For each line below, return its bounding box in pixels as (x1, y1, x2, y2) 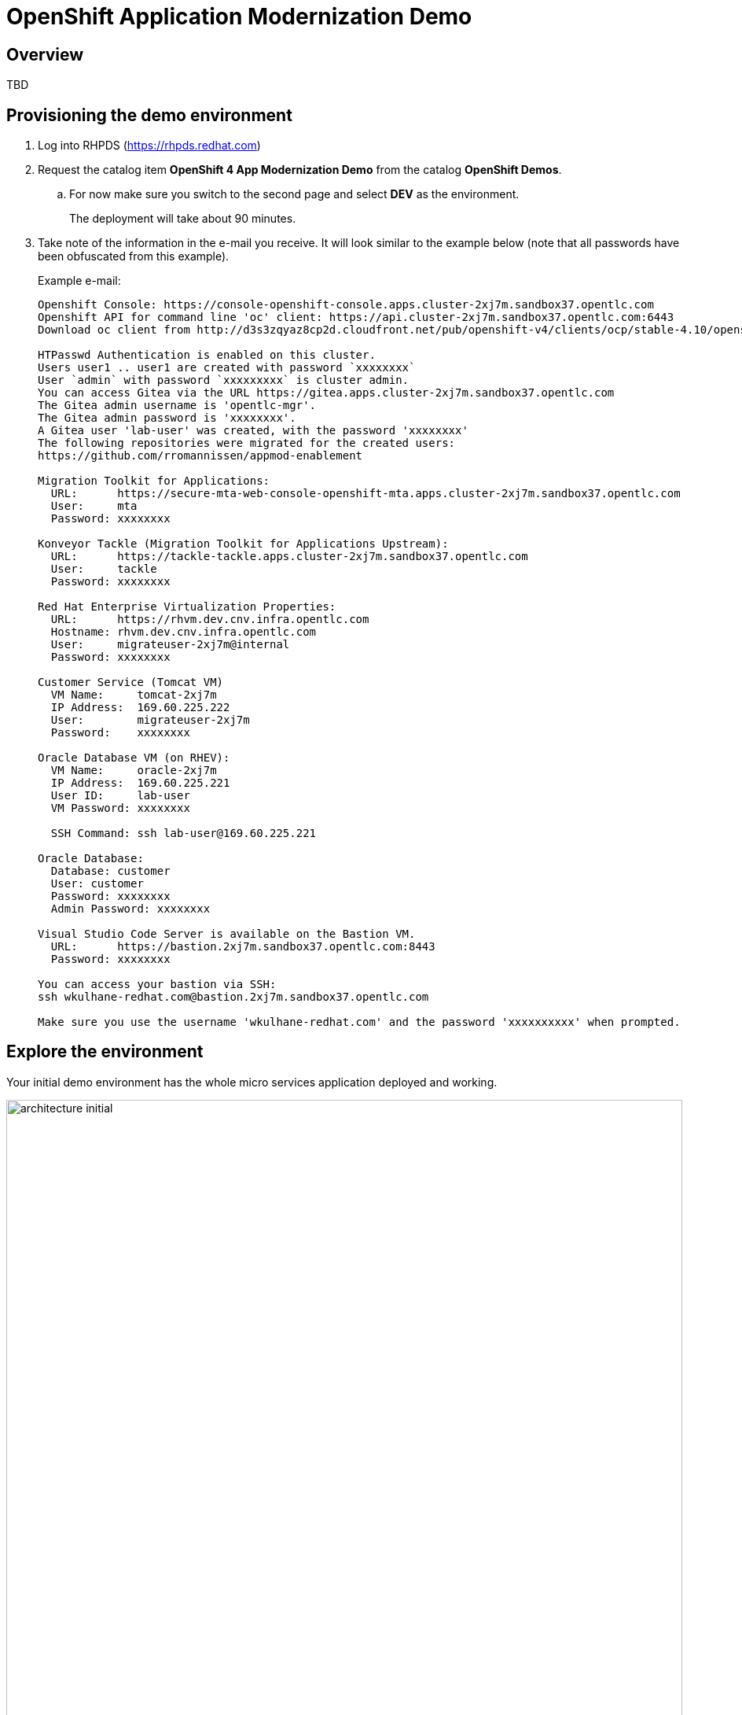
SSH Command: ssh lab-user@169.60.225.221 (50, 827, 317, 840)
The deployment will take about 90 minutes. (69, 212, 296, 226)
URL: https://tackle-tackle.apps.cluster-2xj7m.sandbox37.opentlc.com (50, 550, 528, 563)
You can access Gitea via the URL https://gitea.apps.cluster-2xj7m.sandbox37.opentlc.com (38, 386, 615, 400)
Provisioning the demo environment (6, 105, 292, 125)
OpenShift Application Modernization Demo (6, 3, 472, 30)
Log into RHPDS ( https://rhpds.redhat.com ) (38, 138, 261, 153)
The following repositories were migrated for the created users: (38, 437, 456, 450)
